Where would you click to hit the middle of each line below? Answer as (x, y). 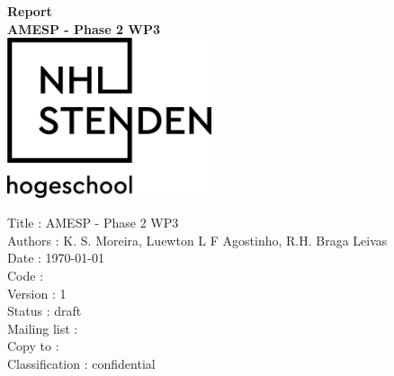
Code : (26, 275)
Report (30, 11)
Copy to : (33, 346)
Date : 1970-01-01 (56, 258)
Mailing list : (43, 328)
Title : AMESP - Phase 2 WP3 (93, 223)
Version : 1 (37, 293)
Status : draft (45, 311)
